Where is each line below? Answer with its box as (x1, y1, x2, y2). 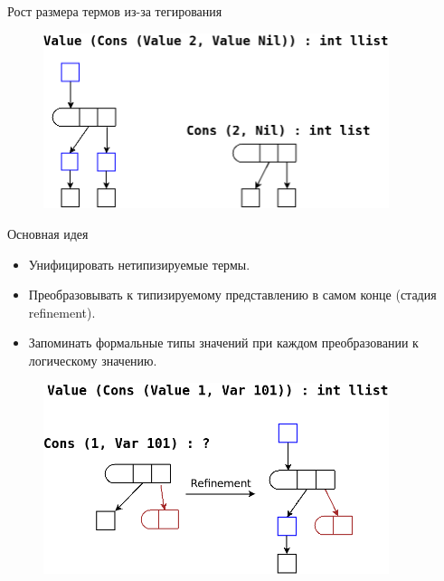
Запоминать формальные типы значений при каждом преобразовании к (28, 333, 419, 352)
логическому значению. (28, 350, 157, 369)
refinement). (28, 302, 96, 321)
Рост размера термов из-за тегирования (7, 2, 222, 20)
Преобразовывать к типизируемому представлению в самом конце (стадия (28, 285, 437, 304)
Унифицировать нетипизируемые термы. (28, 254, 250, 273)
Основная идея (7, 224, 89, 243)
